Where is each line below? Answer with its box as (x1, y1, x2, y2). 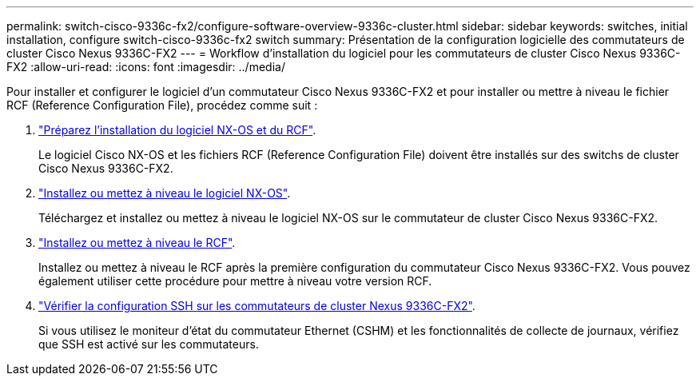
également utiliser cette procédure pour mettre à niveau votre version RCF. (38, 274, 432, 288)
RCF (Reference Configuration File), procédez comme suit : (6, 98, 318, 112)
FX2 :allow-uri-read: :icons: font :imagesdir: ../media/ (6, 60, 285, 74)
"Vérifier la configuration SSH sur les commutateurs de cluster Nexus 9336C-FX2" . (38, 299, 475, 312)
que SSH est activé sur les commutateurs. (38, 337, 259, 351)
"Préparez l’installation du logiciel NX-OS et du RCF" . (38, 123, 316, 137)
